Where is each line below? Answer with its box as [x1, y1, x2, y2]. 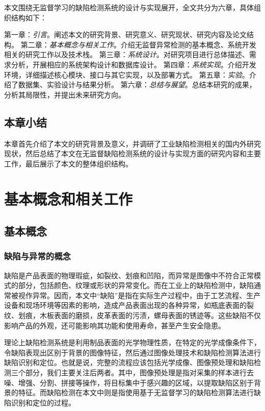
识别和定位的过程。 [11, 397, 75, 407]
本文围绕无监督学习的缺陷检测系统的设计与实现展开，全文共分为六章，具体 [4, 2, 254, 12]
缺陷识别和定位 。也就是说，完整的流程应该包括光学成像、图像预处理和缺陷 [4, 357, 254, 368]
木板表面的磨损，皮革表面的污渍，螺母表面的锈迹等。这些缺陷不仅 [39, 310, 261, 321]
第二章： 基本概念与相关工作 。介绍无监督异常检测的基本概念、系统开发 [20, 39, 256, 50]
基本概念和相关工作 [4, 188, 133, 209]
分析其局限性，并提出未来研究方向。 [4, 89, 125, 100]
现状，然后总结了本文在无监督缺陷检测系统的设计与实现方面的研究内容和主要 [4, 148, 261, 159]
